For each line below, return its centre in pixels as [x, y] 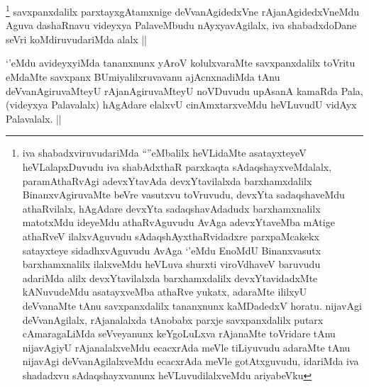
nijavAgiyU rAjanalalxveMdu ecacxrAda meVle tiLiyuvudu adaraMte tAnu [186, 347]
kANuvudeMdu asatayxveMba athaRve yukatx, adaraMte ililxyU [165, 292]
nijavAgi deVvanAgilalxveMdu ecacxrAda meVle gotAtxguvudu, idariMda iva [191, 361]
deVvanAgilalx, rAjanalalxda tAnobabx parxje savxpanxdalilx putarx [173, 319]
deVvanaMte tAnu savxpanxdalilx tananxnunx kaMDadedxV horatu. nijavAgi [192, 305]
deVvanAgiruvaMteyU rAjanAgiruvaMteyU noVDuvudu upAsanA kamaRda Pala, [184, 90]
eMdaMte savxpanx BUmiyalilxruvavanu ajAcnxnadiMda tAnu [143, 77]
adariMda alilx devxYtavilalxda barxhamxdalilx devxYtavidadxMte [170, 277]
